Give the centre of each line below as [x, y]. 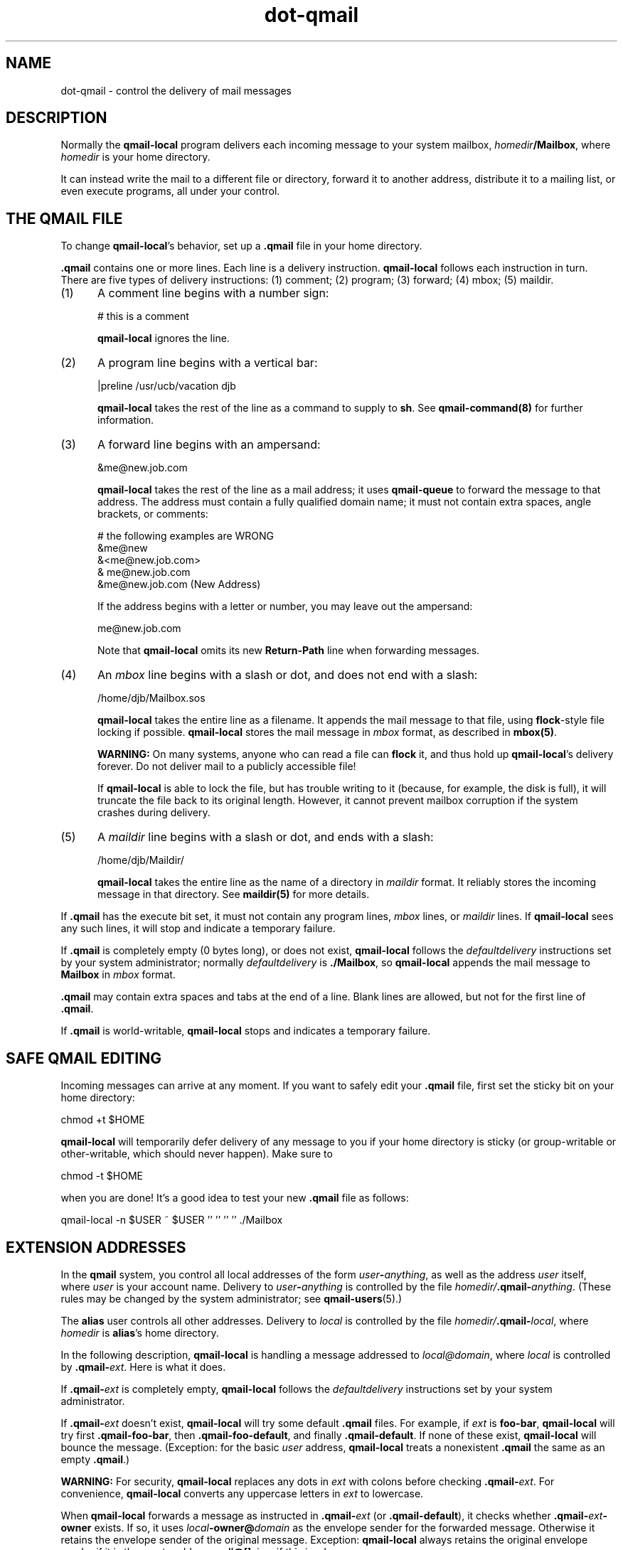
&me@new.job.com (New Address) [179, 584]
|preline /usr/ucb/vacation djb [167, 386]
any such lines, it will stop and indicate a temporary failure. [198, 929]
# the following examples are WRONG [186, 536]
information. [126, 420]
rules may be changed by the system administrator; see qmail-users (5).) [231, 1298]
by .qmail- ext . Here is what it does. [143, 1367]
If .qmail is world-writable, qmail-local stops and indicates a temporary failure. [246, 1031]
